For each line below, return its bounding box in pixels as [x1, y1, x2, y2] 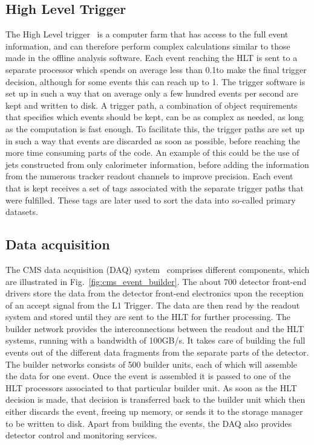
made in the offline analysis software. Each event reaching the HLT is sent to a [5, 51, 298, 64]
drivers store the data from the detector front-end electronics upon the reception [5, 287, 304, 299]
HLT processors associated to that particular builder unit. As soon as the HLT [5, 381, 297, 394]
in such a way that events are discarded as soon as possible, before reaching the [5, 134, 300, 147]
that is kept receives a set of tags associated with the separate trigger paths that [5, 181, 304, 194]
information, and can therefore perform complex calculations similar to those [5, 39, 290, 52]
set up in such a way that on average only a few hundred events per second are [5, 87, 298, 100]
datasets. [5, 205, 38, 218]
